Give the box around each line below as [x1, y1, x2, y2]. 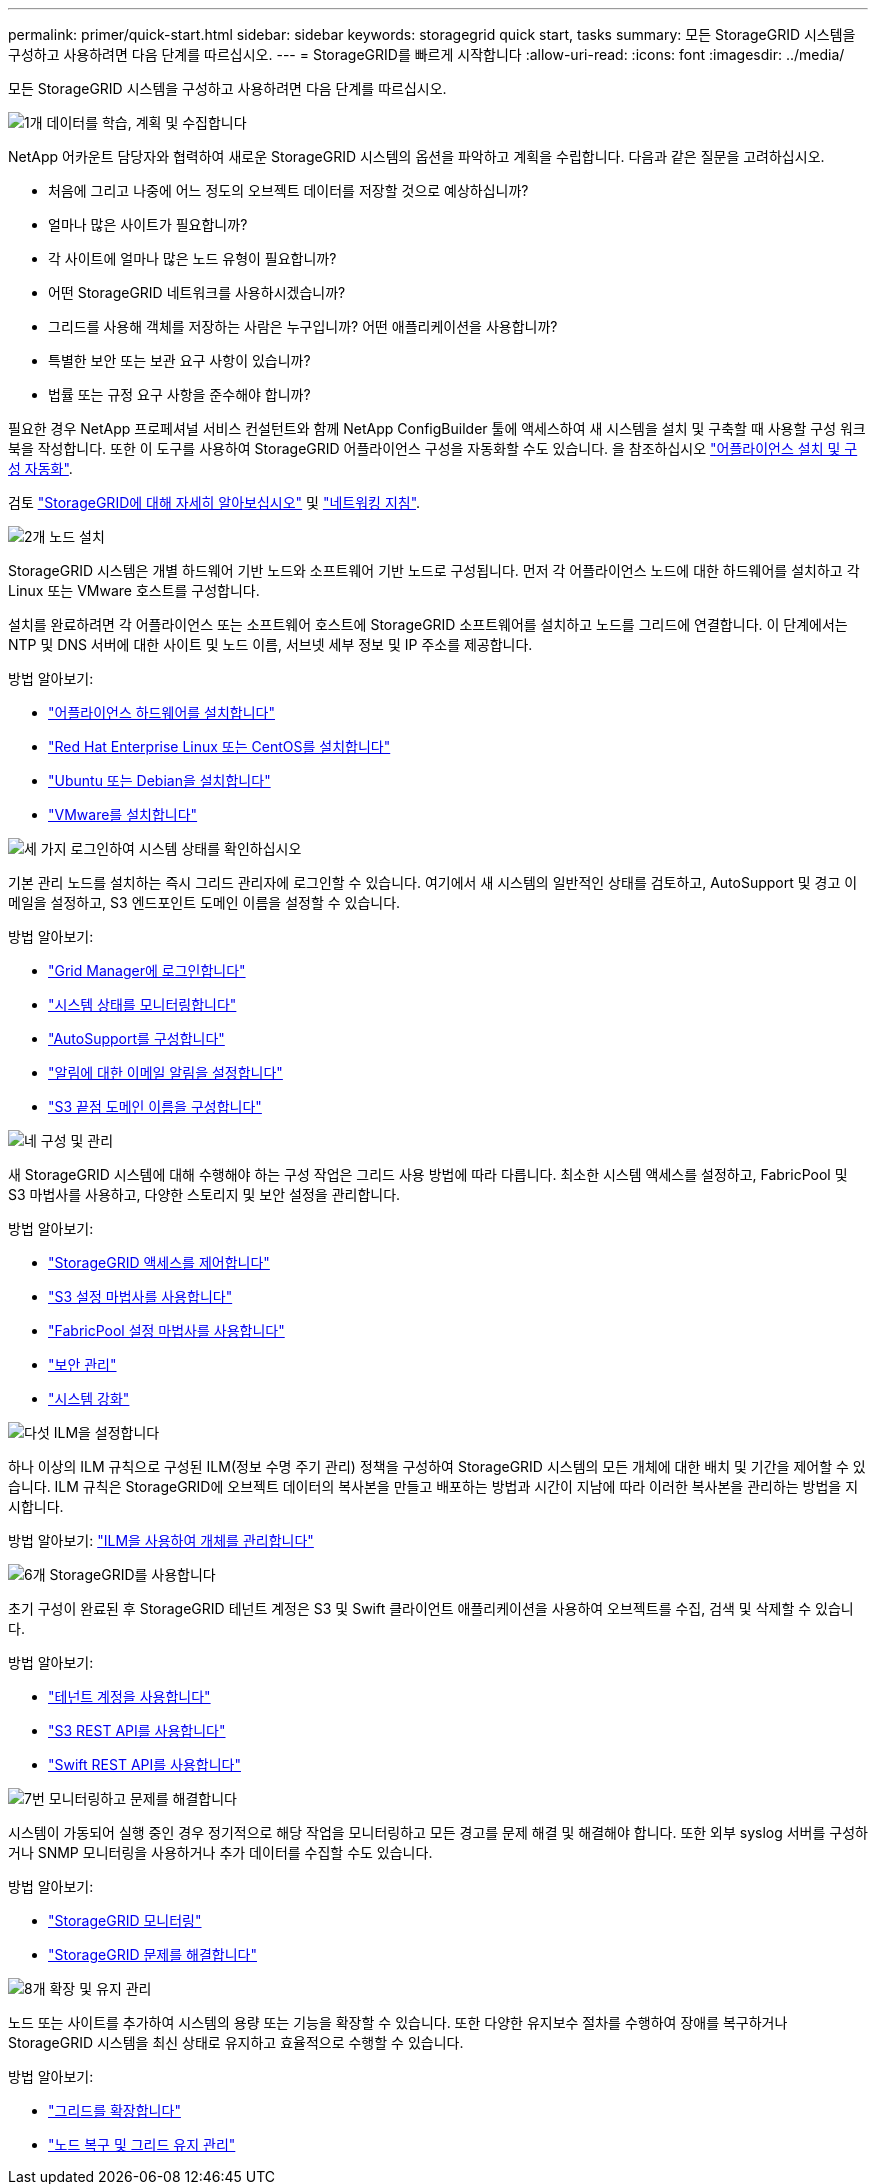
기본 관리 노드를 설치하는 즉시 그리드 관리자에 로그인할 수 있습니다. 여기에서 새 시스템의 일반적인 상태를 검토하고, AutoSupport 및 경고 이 [8, 874, 858, 891]
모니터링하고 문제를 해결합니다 [48, 1790, 237, 1807]
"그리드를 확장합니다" [48, 2102, 181, 2119]
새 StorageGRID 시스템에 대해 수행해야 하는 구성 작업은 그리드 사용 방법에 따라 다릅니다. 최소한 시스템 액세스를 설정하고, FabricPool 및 [8, 1166, 848, 1183]
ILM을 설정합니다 [53, 1424, 160, 1441]
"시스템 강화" [48, 1390, 130, 1407]
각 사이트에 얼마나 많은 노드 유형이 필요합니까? [48, 250, 337, 267]
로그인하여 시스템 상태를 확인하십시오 [70, 840, 302, 857]
